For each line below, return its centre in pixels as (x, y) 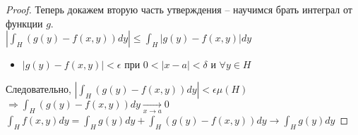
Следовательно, (38, 88)
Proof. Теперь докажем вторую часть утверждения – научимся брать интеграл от (179, 9)
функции (24, 23)
